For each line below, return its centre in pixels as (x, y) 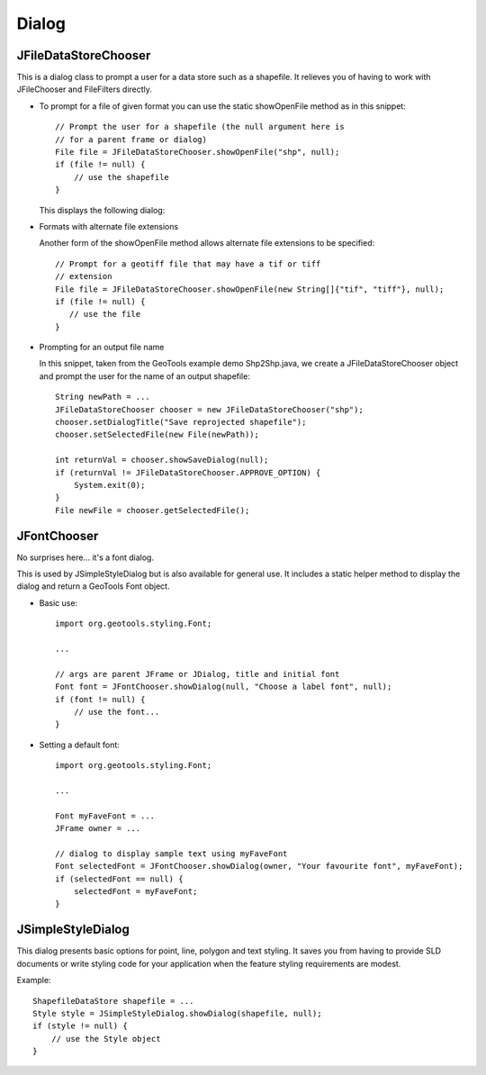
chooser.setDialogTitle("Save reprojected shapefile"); (181, 422)
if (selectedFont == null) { (119, 879)
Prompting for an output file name (102, 348)
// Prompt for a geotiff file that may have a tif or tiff (188, 264)
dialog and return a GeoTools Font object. (93, 586)
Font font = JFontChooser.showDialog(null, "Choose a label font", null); (224, 687)
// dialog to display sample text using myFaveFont (171, 854)
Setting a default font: (80, 745)
